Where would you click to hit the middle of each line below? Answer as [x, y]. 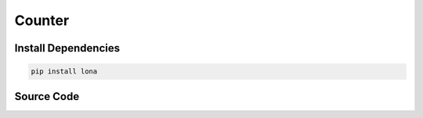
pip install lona [64, 72]
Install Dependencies [67, 48]
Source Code [47, 97]
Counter [42, 20]
